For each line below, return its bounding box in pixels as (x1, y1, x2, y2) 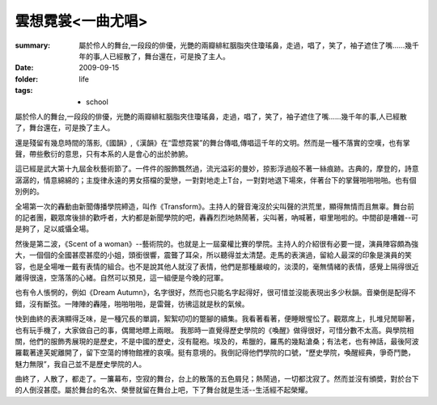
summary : (15, 40, 51, 50)
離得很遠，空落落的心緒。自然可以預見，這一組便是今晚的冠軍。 (15, 272, 228, 282)
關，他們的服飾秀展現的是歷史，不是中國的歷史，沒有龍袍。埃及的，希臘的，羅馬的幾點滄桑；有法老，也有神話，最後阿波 (15, 336, 419, 346)
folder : (15, 74, 39, 84)
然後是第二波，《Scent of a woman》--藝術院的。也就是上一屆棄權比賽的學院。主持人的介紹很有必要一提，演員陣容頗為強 (15, 238, 419, 248)
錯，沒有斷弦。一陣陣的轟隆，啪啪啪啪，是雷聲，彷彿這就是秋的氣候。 (15, 299, 249, 309)
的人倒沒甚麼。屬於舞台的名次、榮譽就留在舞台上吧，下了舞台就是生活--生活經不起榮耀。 (15, 385, 312, 395)
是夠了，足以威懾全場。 (15, 224, 93, 234)
